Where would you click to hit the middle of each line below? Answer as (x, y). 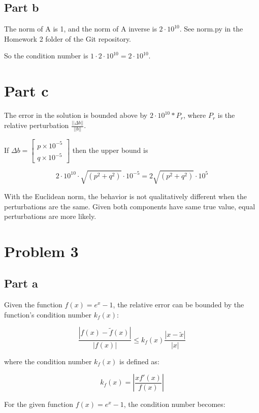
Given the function (33, 305)
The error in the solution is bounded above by (76, 115)
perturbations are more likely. (50, 216)
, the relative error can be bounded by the (179, 305)
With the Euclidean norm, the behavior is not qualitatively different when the (125, 196)
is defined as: (139, 361)
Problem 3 (41, 251)
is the (226, 115)
